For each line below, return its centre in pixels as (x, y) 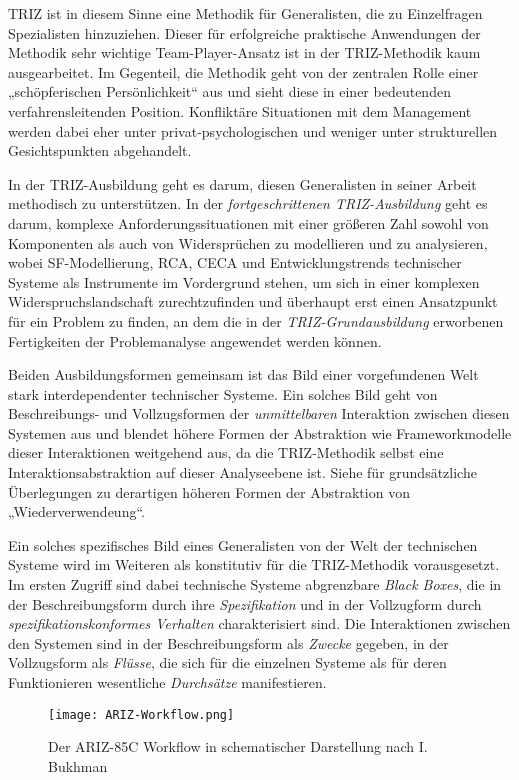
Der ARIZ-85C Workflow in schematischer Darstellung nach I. (238, 746)
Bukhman (78, 765)
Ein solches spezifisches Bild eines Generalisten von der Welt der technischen (243, 544)
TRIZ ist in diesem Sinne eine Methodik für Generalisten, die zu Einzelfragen (245, 13)
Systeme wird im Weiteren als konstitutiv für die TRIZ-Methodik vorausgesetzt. (254, 564)
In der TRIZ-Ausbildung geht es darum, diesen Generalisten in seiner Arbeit (242, 183)
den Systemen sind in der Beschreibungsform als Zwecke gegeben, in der (228, 642)
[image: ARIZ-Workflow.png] (141, 714)
